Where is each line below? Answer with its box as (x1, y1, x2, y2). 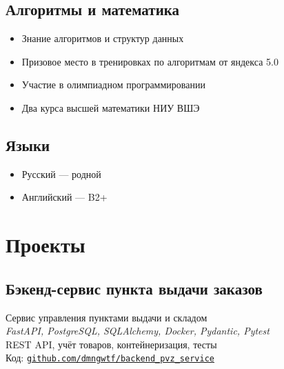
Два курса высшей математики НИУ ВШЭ (21, 100, 200, 114)
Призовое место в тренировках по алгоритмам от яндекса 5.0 (21, 54, 278, 68)
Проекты (6, 230, 85, 259)
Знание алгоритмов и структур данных (21, 31, 184, 46)
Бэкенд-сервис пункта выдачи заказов (6, 277, 263, 299)
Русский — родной (21, 166, 101, 181)
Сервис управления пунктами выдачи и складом (6, 310, 207, 324)
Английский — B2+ (21, 190, 108, 204)
